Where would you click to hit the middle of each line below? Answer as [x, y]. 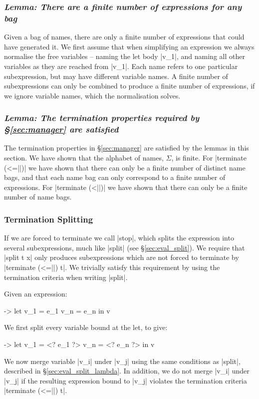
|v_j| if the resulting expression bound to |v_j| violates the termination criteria [126, 380]
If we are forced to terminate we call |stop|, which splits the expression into [119, 238]
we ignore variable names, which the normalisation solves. [92, 95]
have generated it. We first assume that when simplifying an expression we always [129, 46]
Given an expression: [36, 294]
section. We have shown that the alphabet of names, [84, 158]
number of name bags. [38, 197]
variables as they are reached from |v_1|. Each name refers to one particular [121, 66]
